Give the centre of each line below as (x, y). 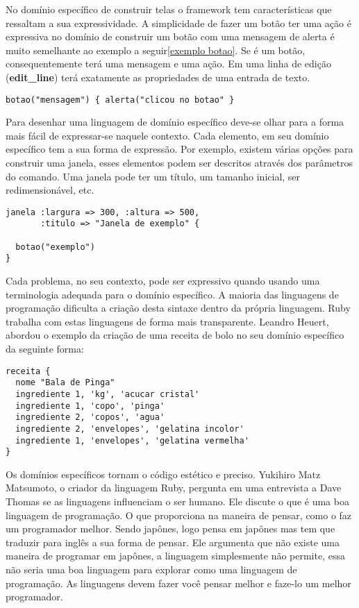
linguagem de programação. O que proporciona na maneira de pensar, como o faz (179, 515)
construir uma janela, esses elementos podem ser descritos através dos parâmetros (179, 162)
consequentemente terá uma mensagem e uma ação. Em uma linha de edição (168, 64)
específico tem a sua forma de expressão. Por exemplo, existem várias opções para (179, 149)
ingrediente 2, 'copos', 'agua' (90, 417)
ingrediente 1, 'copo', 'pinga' (90, 406)
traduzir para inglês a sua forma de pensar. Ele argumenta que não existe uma (173, 542)
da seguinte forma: (45, 349)
